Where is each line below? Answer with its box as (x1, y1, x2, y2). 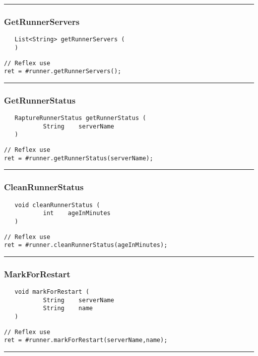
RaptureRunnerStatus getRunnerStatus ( (14, 115, 146, 122)
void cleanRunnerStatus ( (14, 201, 100, 209)
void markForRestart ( (14, 288, 89, 296)
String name (43, 305, 93, 312)
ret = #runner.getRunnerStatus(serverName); (4, 154, 153, 162)
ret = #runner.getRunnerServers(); (4, 68, 122, 75)
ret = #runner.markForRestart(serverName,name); (4, 337, 168, 344)
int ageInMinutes (43, 210, 111, 217)
